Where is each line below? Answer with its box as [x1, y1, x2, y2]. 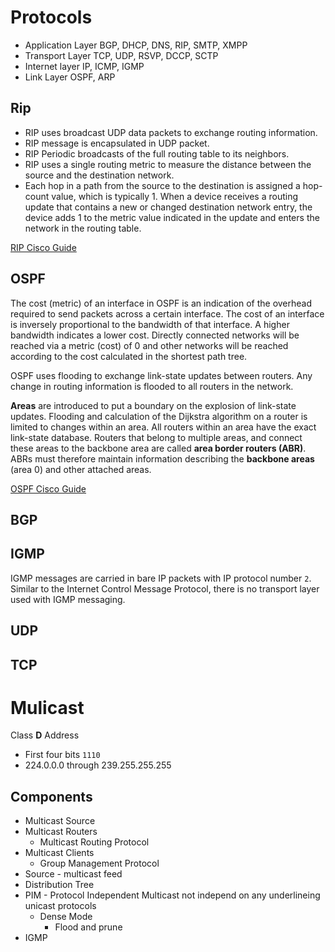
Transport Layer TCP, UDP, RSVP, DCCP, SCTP [24, 49, 219, 61]
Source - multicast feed [24, 868, 123, 880]
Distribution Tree [24, 879, 95, 891]
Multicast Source [24, 815, 96, 827]
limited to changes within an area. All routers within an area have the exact [10, 421, 317, 433]
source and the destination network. [24, 169, 175, 181]
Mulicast [10, 696, 85, 719]
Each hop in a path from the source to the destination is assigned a [24, 179, 301, 191]
